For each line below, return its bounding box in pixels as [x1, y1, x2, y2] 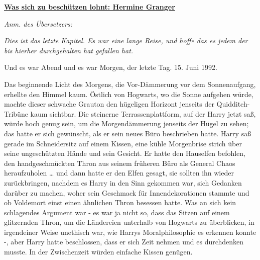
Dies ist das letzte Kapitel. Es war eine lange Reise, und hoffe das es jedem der [4, 35, 248, 46]
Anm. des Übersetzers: [4, 18, 73, 29]
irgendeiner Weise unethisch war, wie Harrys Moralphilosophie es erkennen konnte [4, 226, 256, 237]
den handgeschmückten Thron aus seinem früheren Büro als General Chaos [4, 157, 235, 168]
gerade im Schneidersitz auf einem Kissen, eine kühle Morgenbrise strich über [4, 138, 242, 148]
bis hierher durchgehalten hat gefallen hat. [4, 45, 134, 55]
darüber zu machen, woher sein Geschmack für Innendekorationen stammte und [4, 187, 249, 198]
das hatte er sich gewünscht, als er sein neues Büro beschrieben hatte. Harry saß [4, 128, 251, 138]
